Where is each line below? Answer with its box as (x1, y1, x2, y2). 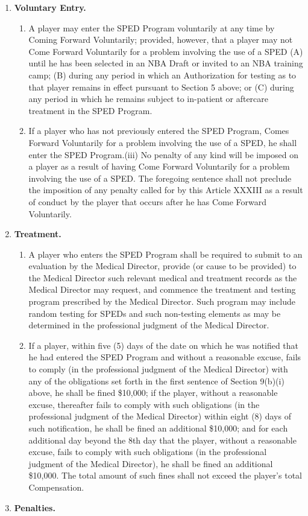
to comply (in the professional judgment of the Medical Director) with (28, 363, 288, 375)
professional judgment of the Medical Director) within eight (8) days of (28, 410, 291, 422)
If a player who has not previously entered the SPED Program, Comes (28, 124, 289, 137)
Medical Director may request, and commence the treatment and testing (28, 283, 296, 296)
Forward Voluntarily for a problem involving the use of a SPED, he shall (28, 136, 297, 148)
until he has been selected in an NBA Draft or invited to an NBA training (28, 57, 303, 69)
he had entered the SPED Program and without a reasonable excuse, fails (28, 351, 301, 363)
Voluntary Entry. (14, 1, 86, 13)
